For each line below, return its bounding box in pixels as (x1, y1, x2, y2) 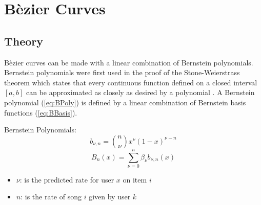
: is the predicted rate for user (19, 174, 114, 185)
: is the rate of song (21, 191, 82, 202)
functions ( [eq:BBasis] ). (4, 107, 77, 118)
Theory (4, 33, 44, 49)
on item (123, 174, 147, 185)
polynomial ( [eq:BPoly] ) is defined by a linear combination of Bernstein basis (4, 97, 246, 107)
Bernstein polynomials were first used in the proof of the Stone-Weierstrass (4, 67, 240, 78)
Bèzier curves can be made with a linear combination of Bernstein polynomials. (4, 57, 253, 67)
